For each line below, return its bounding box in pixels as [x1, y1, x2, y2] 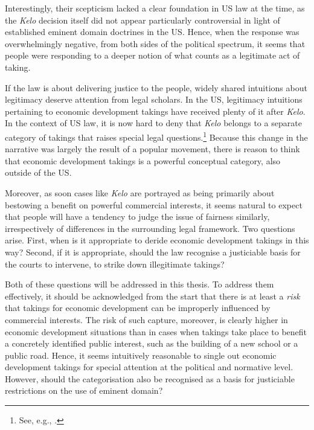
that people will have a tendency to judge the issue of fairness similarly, [5, 210, 270, 223]
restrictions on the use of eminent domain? [5, 384, 163, 397]
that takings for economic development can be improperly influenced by [5, 301, 271, 314]
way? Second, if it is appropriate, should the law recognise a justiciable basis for [5, 245, 301, 258]
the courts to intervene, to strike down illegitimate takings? [5, 257, 225, 270]
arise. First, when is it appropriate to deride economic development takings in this [5, 234, 309, 246]
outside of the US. [5, 166, 72, 179]
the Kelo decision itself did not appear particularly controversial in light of [5, 13, 280, 26]
